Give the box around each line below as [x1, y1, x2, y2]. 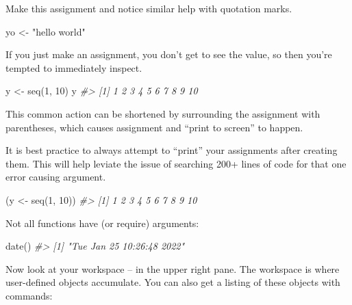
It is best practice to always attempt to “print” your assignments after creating [5, 143, 338, 157]
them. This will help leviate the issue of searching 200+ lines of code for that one [5, 156, 347, 170]
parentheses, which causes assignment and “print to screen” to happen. [5, 120, 303, 134]
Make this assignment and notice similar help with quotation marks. [5, 1, 292, 15]
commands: [5, 288, 53, 302]
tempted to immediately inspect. [5, 60, 142, 75]
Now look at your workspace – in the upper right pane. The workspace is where [5, 261, 340, 276]
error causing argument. [5, 170, 106, 184]
